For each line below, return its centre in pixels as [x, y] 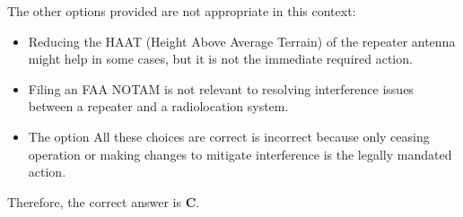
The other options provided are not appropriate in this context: [182, 11]
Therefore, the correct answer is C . [104, 201]
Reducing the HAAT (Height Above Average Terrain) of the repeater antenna [242, 41]
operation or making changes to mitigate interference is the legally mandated [240, 154]
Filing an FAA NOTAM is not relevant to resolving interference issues [221, 88]
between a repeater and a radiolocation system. [158, 106]
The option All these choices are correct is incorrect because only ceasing [229, 136]
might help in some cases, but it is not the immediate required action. [220, 59]
